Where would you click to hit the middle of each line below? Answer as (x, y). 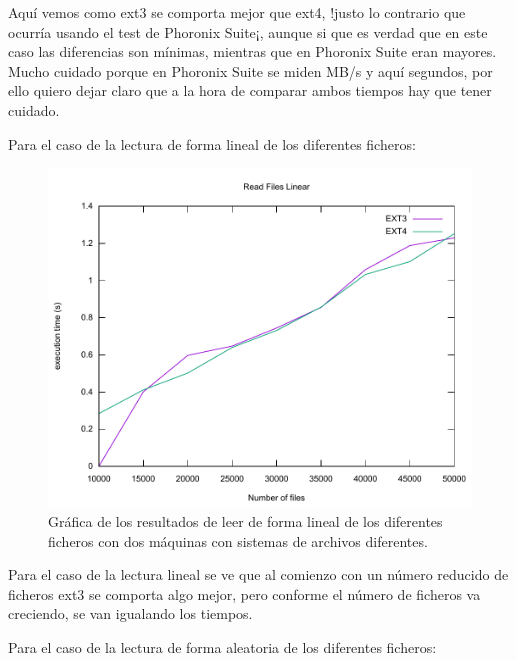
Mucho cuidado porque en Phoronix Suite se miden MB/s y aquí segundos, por (250, 70)
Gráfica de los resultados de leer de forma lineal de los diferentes (245, 520)
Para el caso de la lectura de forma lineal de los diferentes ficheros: (212, 143)
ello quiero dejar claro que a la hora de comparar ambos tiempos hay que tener (250, 90)
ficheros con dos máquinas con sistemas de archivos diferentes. (238, 540)
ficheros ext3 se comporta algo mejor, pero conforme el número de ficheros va (244, 593)
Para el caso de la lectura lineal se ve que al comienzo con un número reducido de (258, 574)
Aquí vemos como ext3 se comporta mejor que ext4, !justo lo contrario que (237, 12)
